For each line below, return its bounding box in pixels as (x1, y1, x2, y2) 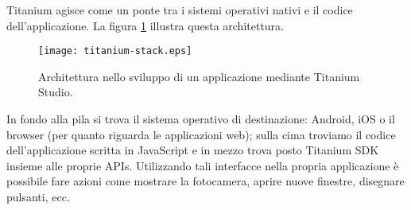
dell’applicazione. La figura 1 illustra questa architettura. (6, 17, 285, 33)
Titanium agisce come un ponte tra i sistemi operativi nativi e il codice (6, 2, 353, 17)
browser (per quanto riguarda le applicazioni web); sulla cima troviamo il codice (6, 126, 396, 142)
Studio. (38, 84, 73, 100)
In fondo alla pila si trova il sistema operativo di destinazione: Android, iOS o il (6, 111, 395, 127)
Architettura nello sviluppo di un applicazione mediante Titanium (38, 68, 360, 84)
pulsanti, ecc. (6, 189, 70, 204)
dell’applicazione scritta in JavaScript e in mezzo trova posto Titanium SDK (6, 142, 379, 158)
